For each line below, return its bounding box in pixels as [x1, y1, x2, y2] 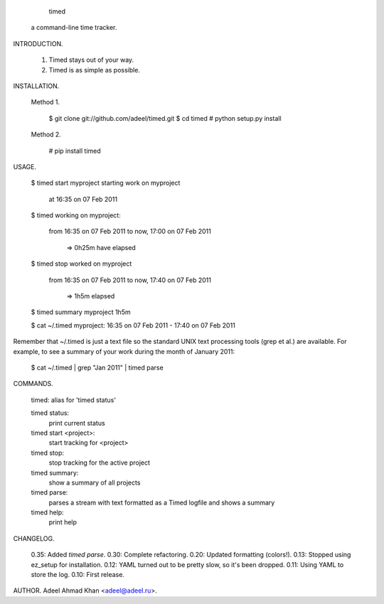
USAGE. [13, 162, 37, 171]
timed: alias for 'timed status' [31, 395, 117, 404]
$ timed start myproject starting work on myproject [31, 178, 181, 188]
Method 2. [31, 130, 62, 139]
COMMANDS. [13, 379, 53, 388]
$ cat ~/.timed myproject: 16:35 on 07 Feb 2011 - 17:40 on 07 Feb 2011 [31, 320, 236, 330]
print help [48, 518, 78, 527]
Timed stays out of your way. [48, 55, 134, 64]
